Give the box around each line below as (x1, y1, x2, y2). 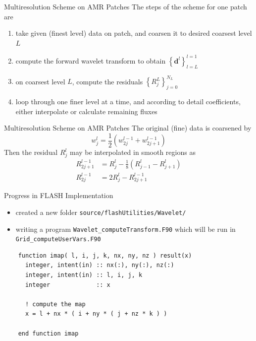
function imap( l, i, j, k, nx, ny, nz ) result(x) (18, 252, 192, 259)
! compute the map (25, 300, 86, 308)
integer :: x (25, 281, 110, 288)
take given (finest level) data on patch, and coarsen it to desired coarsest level (15, 28, 252, 38)
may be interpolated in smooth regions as (70, 147, 196, 157)
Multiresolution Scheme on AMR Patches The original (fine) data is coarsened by (4, 123, 252, 133)
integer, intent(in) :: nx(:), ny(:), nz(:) (25, 262, 174, 269)
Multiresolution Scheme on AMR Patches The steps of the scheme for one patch (4, 1, 247, 11)
